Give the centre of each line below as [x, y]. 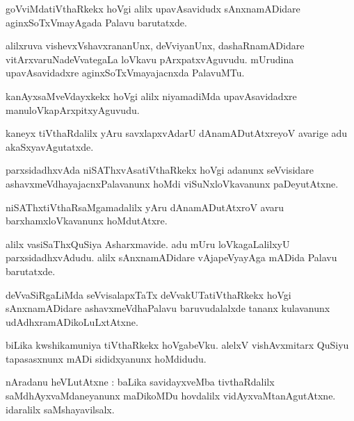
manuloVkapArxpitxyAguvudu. [73, 109]
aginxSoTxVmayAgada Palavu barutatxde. [96, 22]
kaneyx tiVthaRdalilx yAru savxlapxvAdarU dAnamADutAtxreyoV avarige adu [177, 133]
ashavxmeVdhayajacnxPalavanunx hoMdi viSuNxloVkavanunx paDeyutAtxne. [172, 183]
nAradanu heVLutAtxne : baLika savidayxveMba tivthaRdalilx [140, 382]
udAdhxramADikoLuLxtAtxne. [72, 321]
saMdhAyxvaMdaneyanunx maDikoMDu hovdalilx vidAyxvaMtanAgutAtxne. [171, 396]
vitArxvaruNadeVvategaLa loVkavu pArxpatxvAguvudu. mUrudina [150, 59]
